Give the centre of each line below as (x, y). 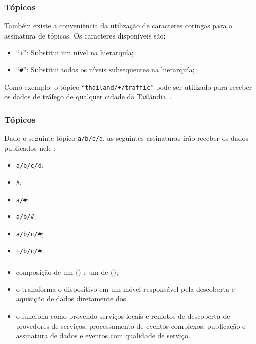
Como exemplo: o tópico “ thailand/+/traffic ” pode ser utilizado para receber (128, 86)
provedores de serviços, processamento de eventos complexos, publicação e (131, 326)
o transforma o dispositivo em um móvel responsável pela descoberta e (125, 289)
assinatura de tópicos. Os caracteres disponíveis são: (85, 35)
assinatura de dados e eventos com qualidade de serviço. (103, 336)
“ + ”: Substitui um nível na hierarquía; (75, 52)
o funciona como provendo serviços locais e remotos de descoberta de (123, 316)
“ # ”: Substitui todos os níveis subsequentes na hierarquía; (105, 70)
